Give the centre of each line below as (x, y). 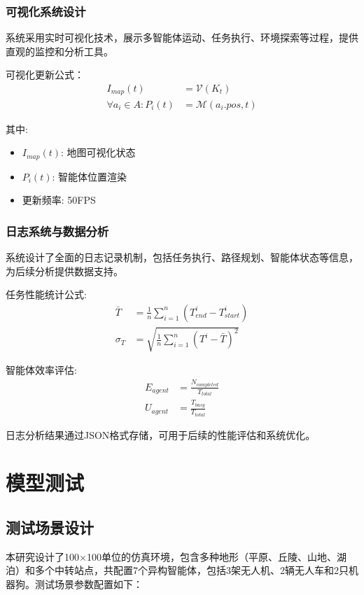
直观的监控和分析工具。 (59, 51)
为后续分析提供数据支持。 (64, 271)
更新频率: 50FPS (59, 200)
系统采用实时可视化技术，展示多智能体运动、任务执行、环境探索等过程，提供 (182, 37)
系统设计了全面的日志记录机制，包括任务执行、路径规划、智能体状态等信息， (182, 257)
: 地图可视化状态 (98, 152)
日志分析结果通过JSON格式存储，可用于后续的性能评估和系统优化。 (161, 434)
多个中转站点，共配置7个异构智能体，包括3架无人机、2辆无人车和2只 (191, 570)
